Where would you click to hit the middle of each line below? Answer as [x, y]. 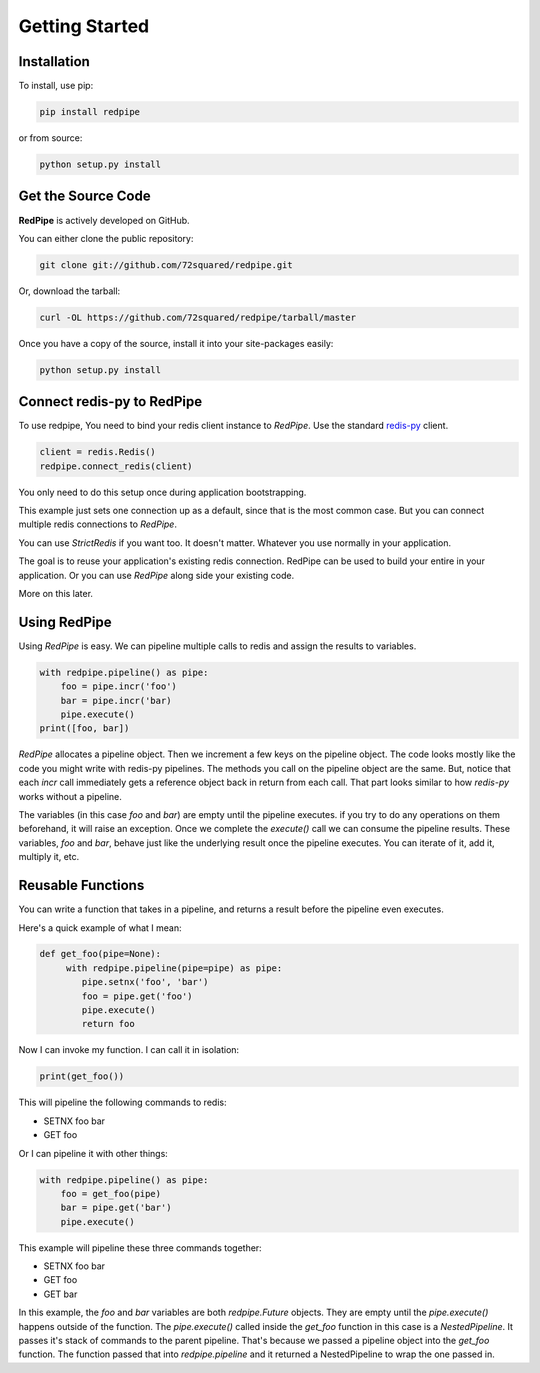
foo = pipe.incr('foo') [118, 686]
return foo [108, 1024]
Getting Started [84, 26]
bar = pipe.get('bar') [116, 1208]
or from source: [50, 138]
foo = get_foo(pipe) [111, 1193]
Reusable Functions [81, 885]
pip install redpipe [89, 112]
